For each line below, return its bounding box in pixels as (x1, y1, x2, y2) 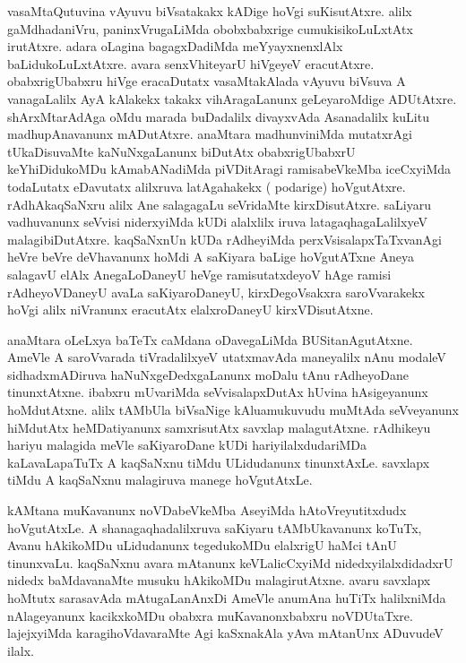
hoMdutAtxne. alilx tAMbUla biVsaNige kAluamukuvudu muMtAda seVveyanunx (7, 400, 459, 419)
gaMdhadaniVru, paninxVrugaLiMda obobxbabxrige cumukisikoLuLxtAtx (7, 19, 413, 38)
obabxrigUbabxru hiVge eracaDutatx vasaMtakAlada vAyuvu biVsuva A (7, 72, 406, 90)
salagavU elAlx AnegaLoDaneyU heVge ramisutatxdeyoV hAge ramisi (7, 264, 392, 283)
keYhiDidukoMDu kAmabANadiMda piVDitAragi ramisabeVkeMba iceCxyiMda (7, 159, 452, 178)
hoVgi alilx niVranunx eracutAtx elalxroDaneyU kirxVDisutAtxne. (7, 300, 374, 319)
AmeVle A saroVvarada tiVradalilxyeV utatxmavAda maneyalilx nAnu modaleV (7, 348, 446, 366)
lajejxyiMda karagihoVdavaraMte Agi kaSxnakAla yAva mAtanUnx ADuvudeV (7, 624, 444, 642)
